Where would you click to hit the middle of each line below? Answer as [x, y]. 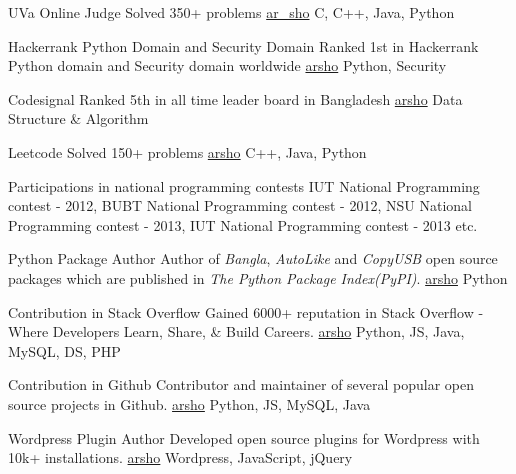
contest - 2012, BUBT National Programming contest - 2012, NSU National [240, 205]
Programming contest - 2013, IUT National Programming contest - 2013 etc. [243, 224]
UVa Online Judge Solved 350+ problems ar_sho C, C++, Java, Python [231, 12]
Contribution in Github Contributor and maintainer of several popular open [241, 384]
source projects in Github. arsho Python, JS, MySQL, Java [189, 403]
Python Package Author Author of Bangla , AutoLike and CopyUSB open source [253, 258]
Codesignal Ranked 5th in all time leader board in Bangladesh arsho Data [235, 98]
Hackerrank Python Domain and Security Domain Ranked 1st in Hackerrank [243, 45]
